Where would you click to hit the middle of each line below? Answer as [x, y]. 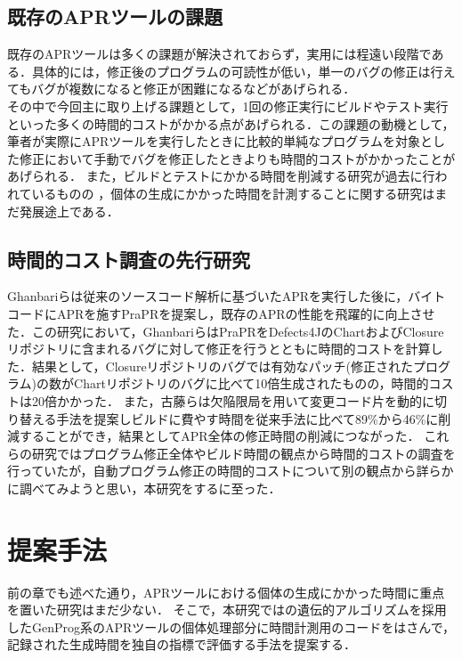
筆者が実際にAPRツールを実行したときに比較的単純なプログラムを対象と [220, 141]
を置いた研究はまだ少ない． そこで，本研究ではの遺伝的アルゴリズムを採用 [227, 610]
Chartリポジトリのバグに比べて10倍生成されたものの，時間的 [251, 383]
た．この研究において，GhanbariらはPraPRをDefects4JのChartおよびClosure [226, 331]
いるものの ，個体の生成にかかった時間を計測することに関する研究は [233, 193]
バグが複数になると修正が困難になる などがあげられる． [194, 89]
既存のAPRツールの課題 [115, 16]
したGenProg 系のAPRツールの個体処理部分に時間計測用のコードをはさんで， [231, 626]
